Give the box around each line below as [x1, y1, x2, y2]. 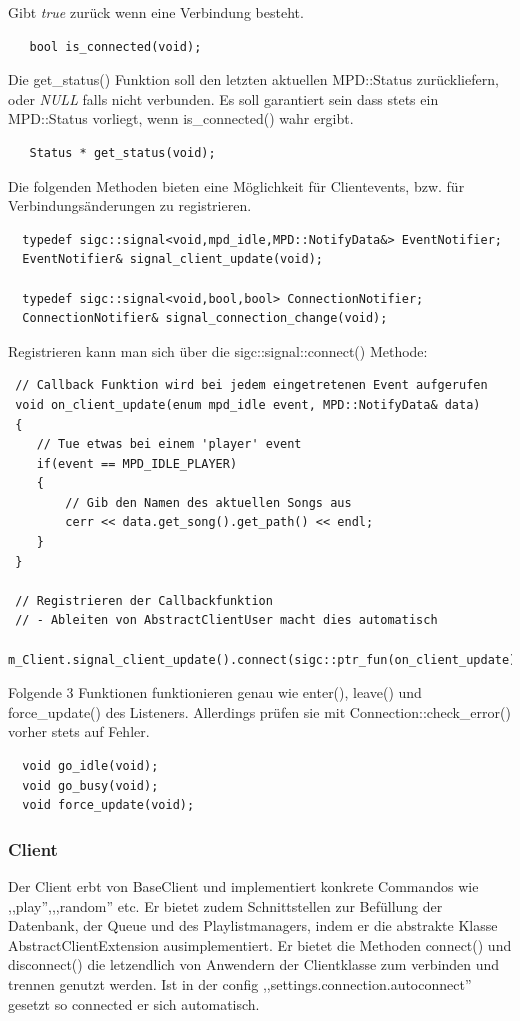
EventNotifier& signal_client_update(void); [22, 252, 323, 267]
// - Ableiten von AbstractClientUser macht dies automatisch [15, 613, 438, 628]
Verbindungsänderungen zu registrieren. [8, 195, 252, 216]
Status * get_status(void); [29, 145, 216, 160]
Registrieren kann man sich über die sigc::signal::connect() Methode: [8, 340, 428, 361]
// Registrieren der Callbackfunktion [15, 593, 273, 608]
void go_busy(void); [22, 778, 159, 793]
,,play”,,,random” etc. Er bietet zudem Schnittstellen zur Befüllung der [8, 895, 443, 916]
